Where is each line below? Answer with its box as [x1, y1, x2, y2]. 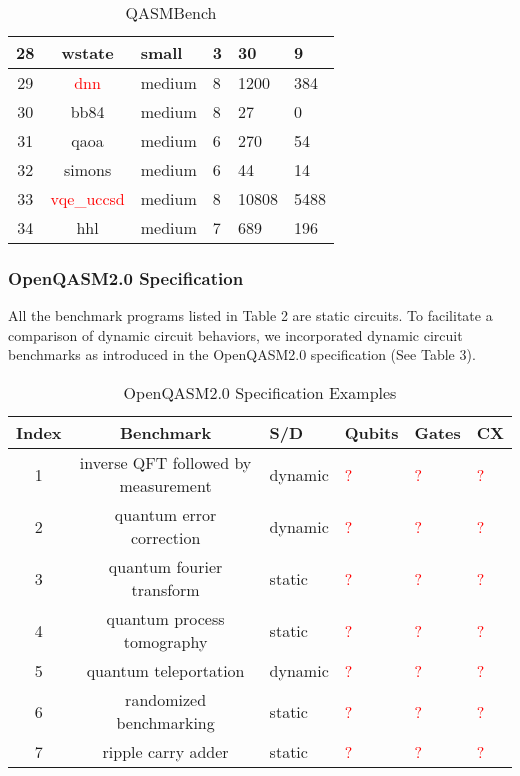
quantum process [106, 607, 225, 630]
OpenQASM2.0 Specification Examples [123, 381, 397, 404]
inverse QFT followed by [79, 451, 252, 474]
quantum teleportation [86, 659, 245, 682]
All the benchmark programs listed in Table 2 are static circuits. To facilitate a [8, 305, 493, 326]
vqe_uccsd [50, 187, 125, 210]
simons [63, 158, 112, 181]
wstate [61, 41, 114, 64]
